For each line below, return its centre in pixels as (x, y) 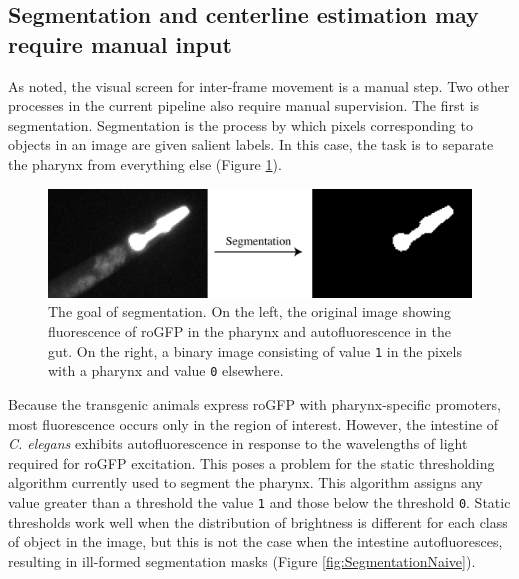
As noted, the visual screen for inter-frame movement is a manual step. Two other (259, 85)
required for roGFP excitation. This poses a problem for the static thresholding (251, 462)
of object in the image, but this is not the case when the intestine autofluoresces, (255, 541)
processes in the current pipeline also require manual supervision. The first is (244, 105)
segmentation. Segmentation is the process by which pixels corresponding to (240, 124)
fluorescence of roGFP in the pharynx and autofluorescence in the (249, 331)
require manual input (120, 43)
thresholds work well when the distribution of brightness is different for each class (258, 521)
